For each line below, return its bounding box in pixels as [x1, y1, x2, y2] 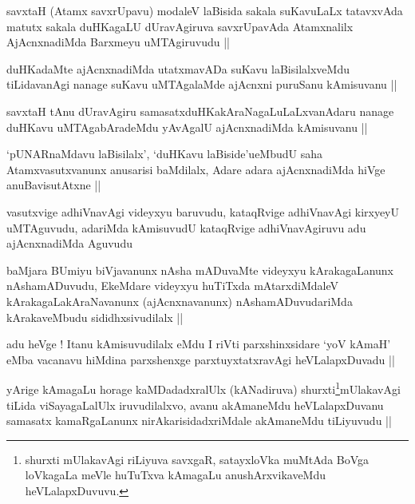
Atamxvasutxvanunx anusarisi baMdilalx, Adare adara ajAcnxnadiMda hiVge [6, 161, 385, 177]
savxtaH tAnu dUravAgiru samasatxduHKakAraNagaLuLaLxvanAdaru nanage [6, 102, 394, 119]
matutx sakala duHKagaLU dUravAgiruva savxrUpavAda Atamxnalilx [6, 18, 354, 34]
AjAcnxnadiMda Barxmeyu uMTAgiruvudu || [6, 34, 230, 50]
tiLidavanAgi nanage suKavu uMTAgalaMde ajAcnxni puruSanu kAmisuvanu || [6, 76, 397, 93]
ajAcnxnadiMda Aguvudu [6, 235, 132, 252]
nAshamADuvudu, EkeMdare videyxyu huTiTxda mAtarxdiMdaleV [6, 277, 338, 294]
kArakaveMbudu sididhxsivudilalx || [6, 308, 184, 325]
